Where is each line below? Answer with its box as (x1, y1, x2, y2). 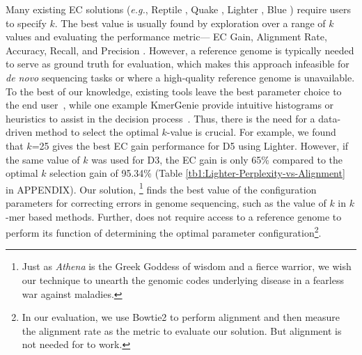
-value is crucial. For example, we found (166, 125, 336, 139)
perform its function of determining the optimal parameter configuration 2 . (6, 223, 322, 239)
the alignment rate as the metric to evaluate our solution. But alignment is (22, 323, 342, 338)
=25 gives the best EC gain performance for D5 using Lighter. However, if (31, 138, 349, 152)
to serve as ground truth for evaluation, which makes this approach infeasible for (6, 56, 349, 71)
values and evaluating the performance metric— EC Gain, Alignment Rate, (6, 29, 327, 44)
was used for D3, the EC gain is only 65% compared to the (91, 152, 343, 166)
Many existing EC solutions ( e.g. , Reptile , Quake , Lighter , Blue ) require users (6, 2, 352, 16)
